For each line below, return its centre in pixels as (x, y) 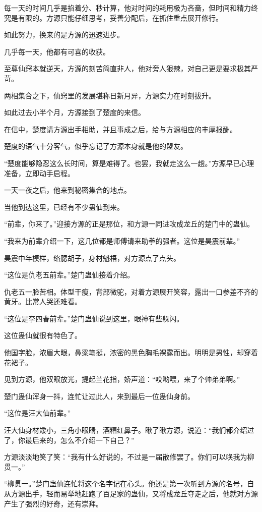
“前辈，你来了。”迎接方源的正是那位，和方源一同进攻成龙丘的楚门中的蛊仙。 (129, 224)
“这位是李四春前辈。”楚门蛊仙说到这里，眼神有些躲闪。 (94, 318)
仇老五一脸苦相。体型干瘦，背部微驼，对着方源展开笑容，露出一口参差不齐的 (131, 291)
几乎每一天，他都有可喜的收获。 (57, 51)
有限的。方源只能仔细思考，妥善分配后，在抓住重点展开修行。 (120, 17)
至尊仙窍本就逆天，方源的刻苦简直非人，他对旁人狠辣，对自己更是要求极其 (127, 68)
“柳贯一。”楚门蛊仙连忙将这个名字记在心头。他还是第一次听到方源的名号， (126, 483)
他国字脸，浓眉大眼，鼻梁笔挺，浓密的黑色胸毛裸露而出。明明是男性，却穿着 (131, 352)
